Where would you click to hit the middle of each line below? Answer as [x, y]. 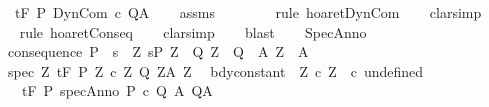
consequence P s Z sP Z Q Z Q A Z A [158, 51]
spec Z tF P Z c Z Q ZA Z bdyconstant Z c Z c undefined [215, 70]
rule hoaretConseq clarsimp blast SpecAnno [193, 31]
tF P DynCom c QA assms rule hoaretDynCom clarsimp [248, 12]
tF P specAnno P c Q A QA [117, 90]
